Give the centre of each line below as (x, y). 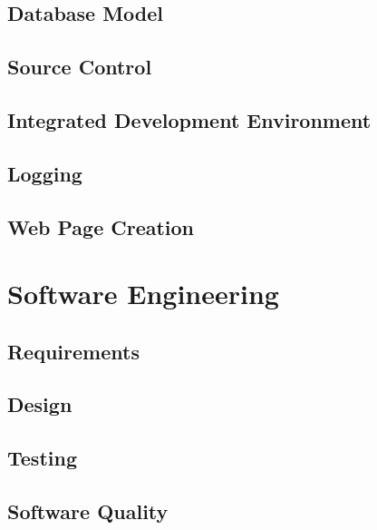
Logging (45, 173)
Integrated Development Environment (189, 119)
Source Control (80, 67)
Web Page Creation (101, 226)
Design (40, 404)
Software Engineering (143, 294)
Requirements (73, 351)
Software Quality (88, 511)
